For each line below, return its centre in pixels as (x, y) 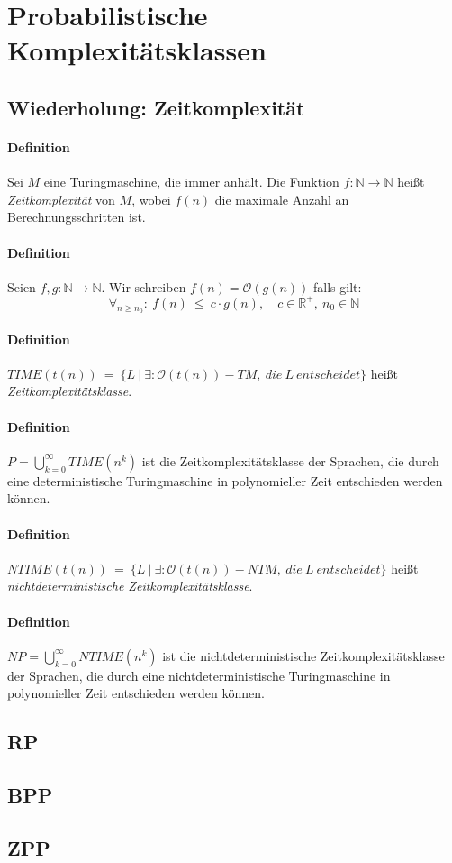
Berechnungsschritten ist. (77, 217)
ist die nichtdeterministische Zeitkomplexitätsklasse (303, 655)
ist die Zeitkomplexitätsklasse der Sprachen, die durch (290, 460)
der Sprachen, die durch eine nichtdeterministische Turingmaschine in (199, 675)
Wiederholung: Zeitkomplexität (156, 107)
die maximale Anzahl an (282, 199)
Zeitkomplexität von (61, 199)
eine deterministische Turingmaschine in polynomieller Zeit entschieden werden (225, 480)
